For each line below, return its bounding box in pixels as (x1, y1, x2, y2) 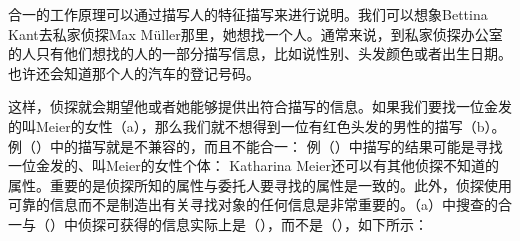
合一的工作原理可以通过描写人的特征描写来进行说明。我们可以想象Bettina (8, 4, 488, 24)
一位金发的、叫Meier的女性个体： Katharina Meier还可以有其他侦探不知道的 (8, 155, 499, 176)
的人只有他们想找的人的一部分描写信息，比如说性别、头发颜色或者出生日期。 (8, 43, 512, 64)
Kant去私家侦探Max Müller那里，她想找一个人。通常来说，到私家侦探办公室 (8, 23, 503, 44)
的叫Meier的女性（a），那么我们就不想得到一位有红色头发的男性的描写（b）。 (8, 115, 506, 136)
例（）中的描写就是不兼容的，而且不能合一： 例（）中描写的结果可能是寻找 (8, 135, 503, 156)
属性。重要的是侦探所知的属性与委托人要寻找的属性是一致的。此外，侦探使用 (8, 174, 512, 195)
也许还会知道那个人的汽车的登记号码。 (8, 62, 260, 83)
